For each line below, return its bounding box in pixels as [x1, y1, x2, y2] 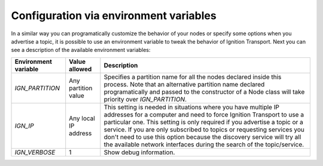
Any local [69, 114, 95, 122]
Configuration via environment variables [11, 9, 217, 22]
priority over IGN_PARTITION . [103, 95, 187, 103]
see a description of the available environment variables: [11, 47, 151, 54]
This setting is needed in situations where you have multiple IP [103, 103, 279, 111]
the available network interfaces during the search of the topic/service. [103, 140, 304, 149]
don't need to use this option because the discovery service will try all [103, 133, 301, 141]
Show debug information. [103, 148, 175, 156]
